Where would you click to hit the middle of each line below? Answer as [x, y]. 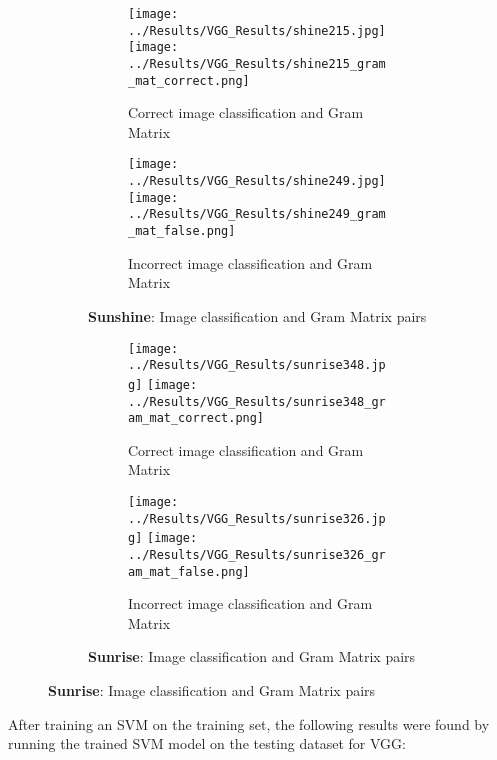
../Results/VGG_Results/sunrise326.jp [257, 518]
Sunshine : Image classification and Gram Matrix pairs [257, 315]
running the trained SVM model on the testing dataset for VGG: [207, 743]
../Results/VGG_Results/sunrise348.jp [257, 365]
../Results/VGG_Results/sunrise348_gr [257, 401]
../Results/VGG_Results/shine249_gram [257, 214]
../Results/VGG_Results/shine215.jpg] [257, 30]
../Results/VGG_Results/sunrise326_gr [257, 554]
